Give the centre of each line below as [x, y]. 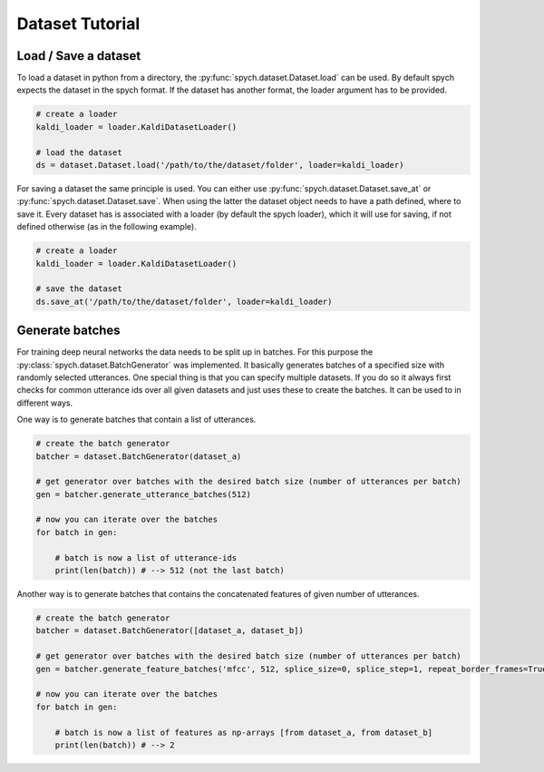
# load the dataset [79, 152]
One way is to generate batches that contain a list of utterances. [136, 420]
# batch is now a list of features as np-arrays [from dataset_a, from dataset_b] [244, 732]
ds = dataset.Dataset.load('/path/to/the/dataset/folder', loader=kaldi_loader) [220, 165]
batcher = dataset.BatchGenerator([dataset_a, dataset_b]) [170, 631]
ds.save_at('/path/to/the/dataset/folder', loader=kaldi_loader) [184, 301]
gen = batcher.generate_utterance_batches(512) [143, 494]
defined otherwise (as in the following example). [107, 227]
